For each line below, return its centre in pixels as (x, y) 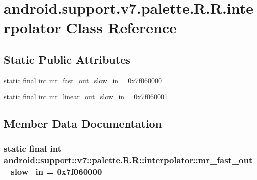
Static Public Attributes (67, 59)
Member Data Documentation (83, 124)
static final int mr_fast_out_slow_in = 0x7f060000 (83, 80)
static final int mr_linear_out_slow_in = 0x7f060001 (86, 97)
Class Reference (121, 28)
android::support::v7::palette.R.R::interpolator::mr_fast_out (128, 159)
